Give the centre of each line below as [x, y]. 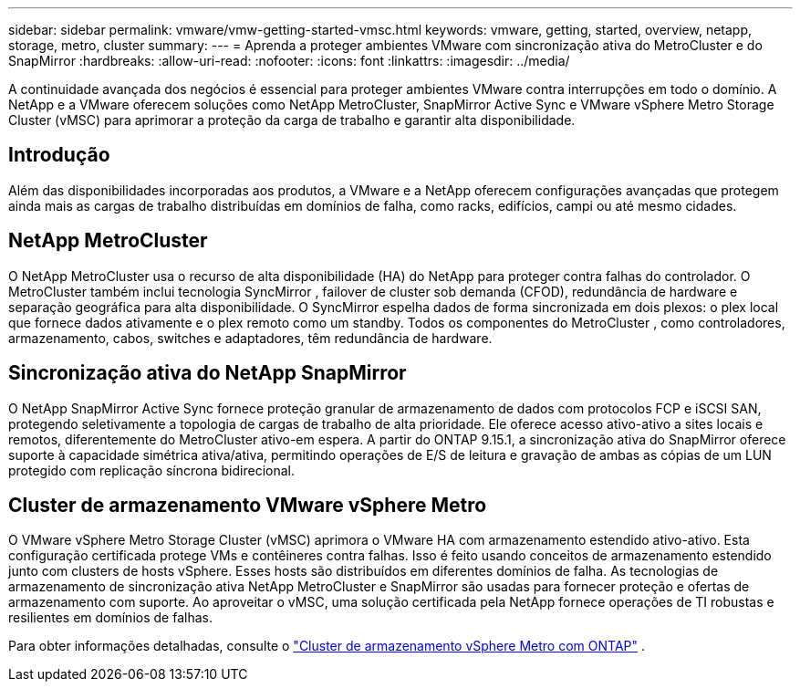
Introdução [59, 155]
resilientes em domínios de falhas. [110, 618]
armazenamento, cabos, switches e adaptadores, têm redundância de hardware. [250, 338]
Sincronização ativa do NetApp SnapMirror [208, 373]
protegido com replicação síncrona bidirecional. [151, 470]
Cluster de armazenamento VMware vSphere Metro [248, 505]
